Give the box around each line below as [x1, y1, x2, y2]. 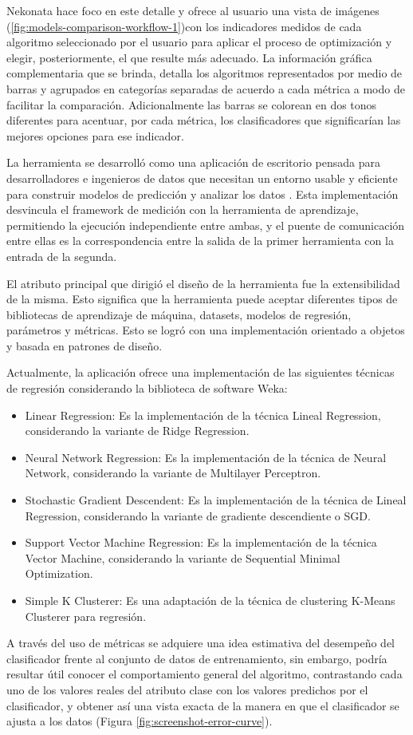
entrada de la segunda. [6, 247, 117, 264]
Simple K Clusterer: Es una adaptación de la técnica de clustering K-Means [25, 592, 395, 608]
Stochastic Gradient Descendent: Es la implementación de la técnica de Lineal [25, 492, 407, 508]
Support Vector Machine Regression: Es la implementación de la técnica [25, 534, 377, 551]
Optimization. [25, 565, 93, 582]
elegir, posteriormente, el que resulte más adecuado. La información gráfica [6, 49, 372, 65]
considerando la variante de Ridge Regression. [25, 422, 250, 439]
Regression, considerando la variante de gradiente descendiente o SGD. [25, 507, 371, 524]
